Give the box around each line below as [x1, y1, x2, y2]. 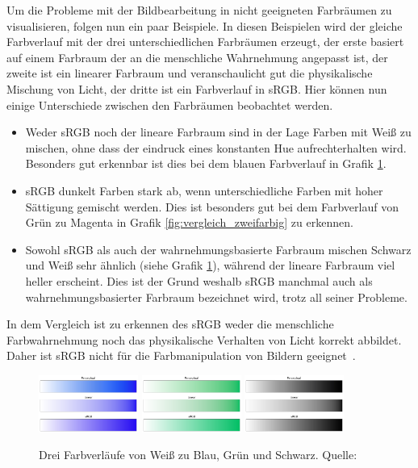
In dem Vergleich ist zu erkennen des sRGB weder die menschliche [6, 315, 334, 332]
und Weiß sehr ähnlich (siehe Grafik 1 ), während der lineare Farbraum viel [25, 257, 395, 274]
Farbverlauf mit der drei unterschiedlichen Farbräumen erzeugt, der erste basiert [6, 33, 404, 50]
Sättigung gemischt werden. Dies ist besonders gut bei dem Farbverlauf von [25, 198, 399, 215]
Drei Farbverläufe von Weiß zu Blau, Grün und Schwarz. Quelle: [39, 446, 357, 463]
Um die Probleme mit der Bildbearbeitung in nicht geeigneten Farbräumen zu [6, 2, 392, 18]
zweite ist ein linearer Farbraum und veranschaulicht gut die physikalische [6, 65, 373, 81]
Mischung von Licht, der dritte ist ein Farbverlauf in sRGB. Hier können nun [6, 80, 387, 97]
